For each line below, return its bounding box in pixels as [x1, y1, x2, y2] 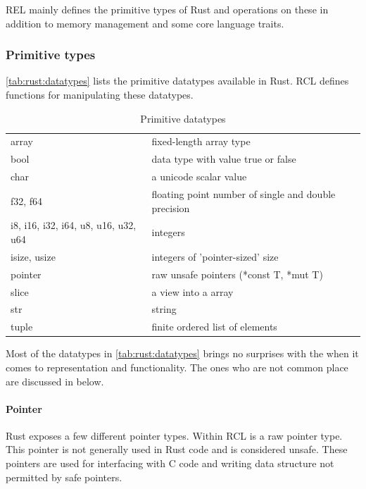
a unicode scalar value [151, 169, 247, 184]
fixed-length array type [151, 134, 251, 149]
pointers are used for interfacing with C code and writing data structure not [6, 456, 334, 471]
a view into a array [151, 284, 234, 299]
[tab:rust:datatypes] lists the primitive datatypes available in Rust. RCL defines [6, 73, 349, 88]
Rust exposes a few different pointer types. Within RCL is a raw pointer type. [6, 428, 343, 442]
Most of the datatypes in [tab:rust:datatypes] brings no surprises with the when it [6, 346, 359, 361]
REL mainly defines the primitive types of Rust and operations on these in [6, 2, 329, 16]
